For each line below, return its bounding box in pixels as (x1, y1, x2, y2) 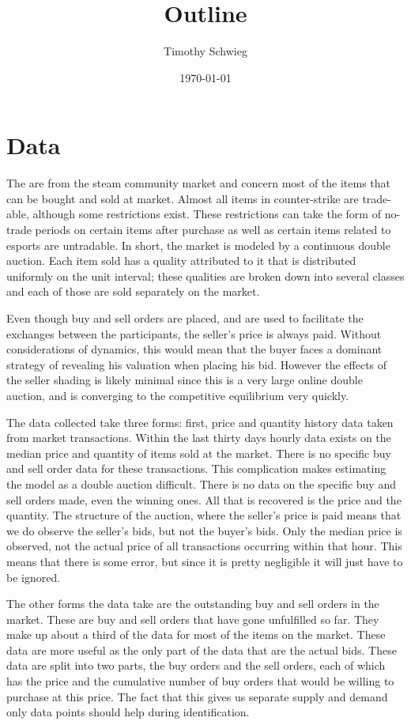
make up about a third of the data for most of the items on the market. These (6, 626, 386, 643)
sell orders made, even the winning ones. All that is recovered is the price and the (6, 491, 402, 508)
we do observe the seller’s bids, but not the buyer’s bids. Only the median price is (6, 522, 402, 538)
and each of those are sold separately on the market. (6, 283, 260, 300)
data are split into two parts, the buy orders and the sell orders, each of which (6, 657, 386, 674)
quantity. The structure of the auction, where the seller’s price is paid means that (6, 507, 402, 523)
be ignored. (6, 568, 61, 585)
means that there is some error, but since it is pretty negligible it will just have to (6, 553, 403, 569)
